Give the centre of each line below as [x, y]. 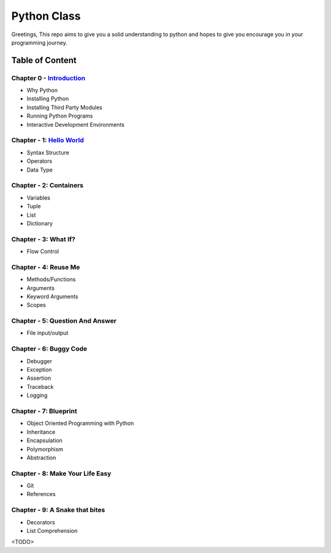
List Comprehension [52, 530]
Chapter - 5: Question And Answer [64, 321]
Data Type [40, 170]
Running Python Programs [60, 116]
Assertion [39, 378]
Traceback [40, 386]
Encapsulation [44, 440]
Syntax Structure [48, 152]
